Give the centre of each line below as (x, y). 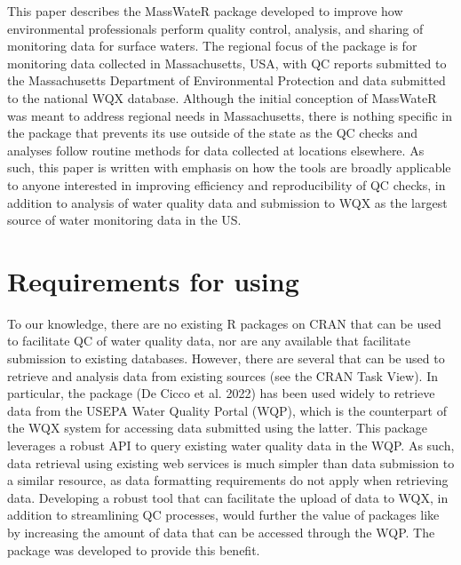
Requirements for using (153, 280)
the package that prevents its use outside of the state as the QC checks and (213, 133)
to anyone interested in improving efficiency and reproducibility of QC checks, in (227, 184)
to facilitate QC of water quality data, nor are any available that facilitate (209, 341)
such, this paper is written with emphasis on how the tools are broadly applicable (229, 167)
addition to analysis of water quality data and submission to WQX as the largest (227, 202)
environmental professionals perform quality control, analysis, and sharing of (215, 28)
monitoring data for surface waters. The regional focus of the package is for (212, 46)
